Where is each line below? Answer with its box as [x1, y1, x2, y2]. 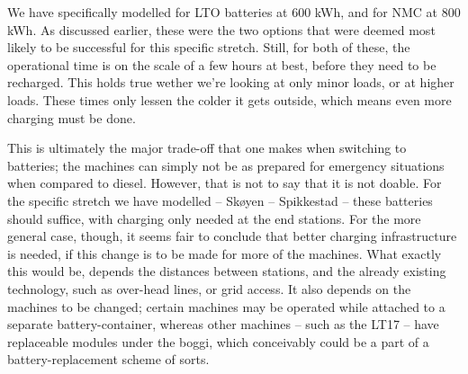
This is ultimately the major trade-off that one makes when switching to [7, 138, 407, 157]
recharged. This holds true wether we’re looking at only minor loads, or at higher [7, 73, 454, 92]
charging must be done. [7, 108, 136, 127]
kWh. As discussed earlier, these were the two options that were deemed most [7, 20, 436, 39]
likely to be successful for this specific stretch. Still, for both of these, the [7, 38, 410, 57]
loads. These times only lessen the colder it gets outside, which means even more [7, 90, 452, 109]
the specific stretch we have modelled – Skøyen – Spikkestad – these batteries [7, 191, 433, 209]
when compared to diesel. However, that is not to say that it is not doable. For [7, 174, 442, 192]
